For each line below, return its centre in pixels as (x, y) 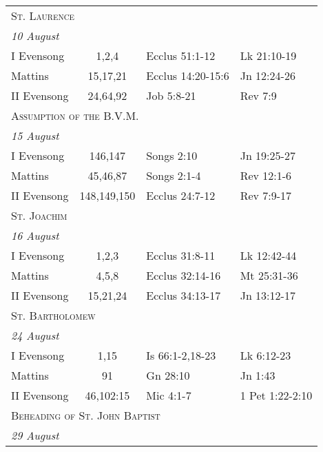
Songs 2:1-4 (174, 175)
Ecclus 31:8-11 (181, 255)
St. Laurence (43, 16)
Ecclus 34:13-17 (184, 295)
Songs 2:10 (172, 155)
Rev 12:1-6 (266, 175)
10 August (35, 35)
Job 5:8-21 (171, 95)
